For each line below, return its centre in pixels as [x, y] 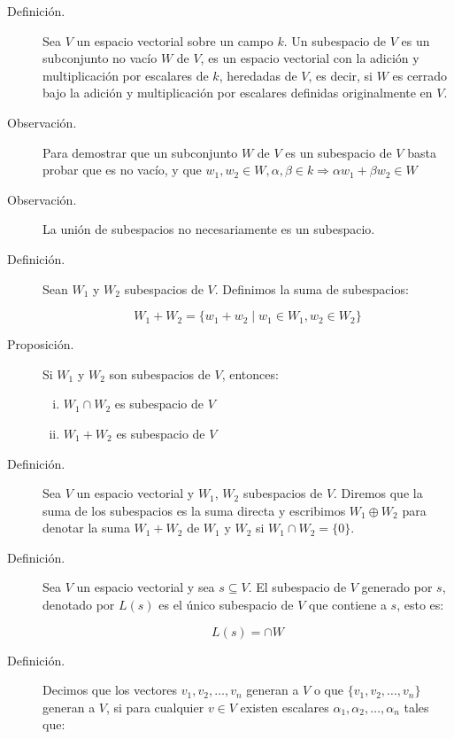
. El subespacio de [297, 587]
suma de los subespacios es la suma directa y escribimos [194, 510]
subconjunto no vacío [100, 58]
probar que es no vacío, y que [122, 170]
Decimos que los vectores [110, 690]
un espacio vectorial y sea [146, 587]
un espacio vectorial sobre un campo [175, 40]
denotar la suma [86, 528]
